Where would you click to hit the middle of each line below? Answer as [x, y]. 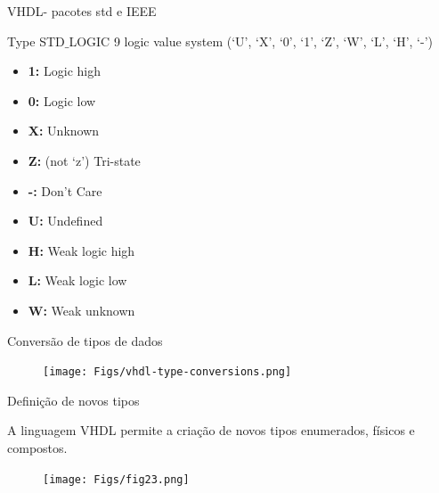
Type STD [36, 41]
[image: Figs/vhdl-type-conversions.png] [167, 372]
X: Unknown [64, 131]
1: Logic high [64, 71]
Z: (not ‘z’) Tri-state [84, 160]
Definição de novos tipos [73, 400]
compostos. [37, 447]
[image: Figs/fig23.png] [116, 479]
